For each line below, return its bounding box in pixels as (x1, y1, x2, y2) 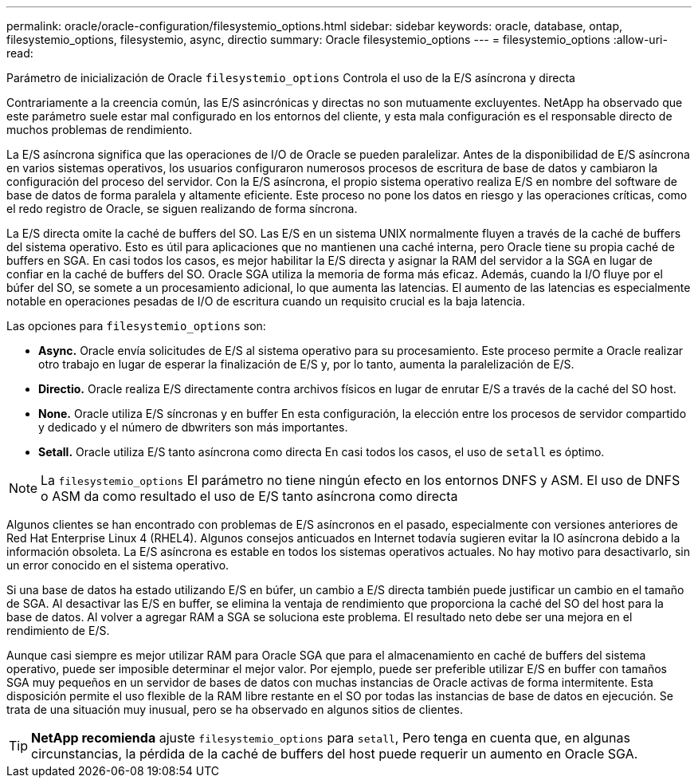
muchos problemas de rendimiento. (6, 123, 193, 136)
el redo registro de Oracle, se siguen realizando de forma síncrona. (6, 202, 358, 215)
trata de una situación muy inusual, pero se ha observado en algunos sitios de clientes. (6, 703, 463, 716)
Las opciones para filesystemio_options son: (6, 319, 266, 333)
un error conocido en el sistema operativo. (6, 558, 229, 572)
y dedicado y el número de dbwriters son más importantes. (38, 420, 348, 434)
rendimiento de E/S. (6, 624, 110, 637)
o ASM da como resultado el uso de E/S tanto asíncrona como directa (41, 488, 458, 504)
